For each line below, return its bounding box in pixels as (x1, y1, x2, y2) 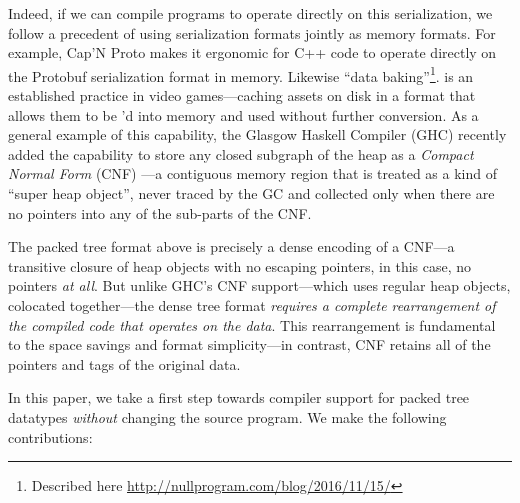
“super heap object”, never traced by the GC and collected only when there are (8, 183, 495, 203)
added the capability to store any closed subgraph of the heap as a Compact (8, 143, 474, 164)
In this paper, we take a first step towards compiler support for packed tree (8, 387, 470, 408)
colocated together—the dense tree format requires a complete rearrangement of (8, 294, 496, 315)
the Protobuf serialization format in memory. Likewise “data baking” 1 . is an (8, 62, 474, 86)
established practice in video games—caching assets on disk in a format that (8, 85, 476, 106)
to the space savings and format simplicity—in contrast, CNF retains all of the (8, 334, 491, 355)
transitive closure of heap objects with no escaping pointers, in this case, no (8, 255, 472, 276)
